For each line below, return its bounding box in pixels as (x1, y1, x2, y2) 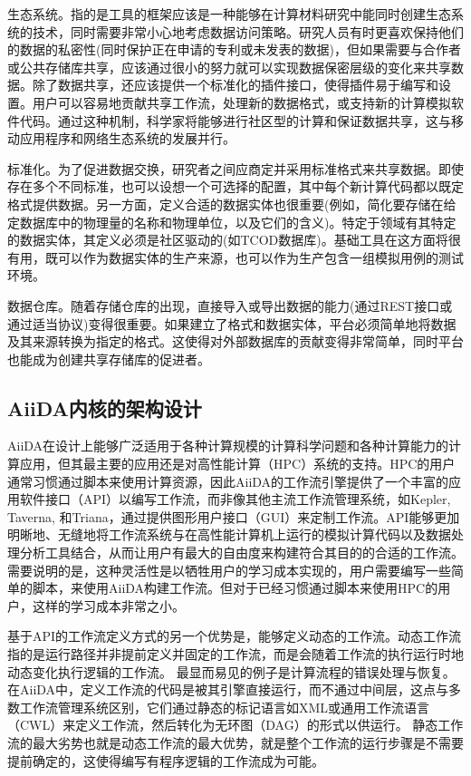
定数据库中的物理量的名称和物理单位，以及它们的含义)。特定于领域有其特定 (7, 212, 457, 231)
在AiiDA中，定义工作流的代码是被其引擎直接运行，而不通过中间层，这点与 (7, 680, 449, 699)
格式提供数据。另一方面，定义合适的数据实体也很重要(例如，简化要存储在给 (7, 194, 457, 213)
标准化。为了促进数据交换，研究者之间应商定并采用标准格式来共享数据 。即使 (7, 159, 464, 178)
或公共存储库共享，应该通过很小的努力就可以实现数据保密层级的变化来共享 (7, 57, 451, 76)
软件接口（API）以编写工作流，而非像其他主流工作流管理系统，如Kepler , (19, 490, 451, 509)
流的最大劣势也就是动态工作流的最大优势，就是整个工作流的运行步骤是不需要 (7, 732, 464, 752)
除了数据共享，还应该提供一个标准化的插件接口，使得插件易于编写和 (32, 75, 438, 94)
